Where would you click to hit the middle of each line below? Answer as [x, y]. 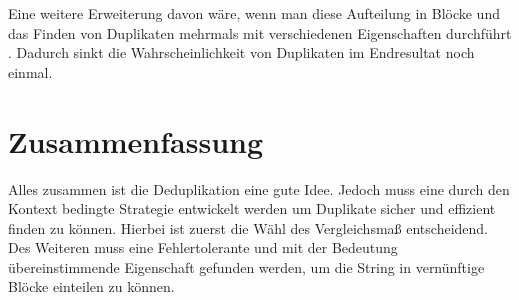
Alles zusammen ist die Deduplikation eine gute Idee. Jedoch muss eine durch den [259, 188]
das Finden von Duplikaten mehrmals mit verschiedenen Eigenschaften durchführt [260, 32]
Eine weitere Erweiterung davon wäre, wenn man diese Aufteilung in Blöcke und [254, 13]
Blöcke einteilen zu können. [91, 286]
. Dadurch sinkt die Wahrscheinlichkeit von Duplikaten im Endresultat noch [241, 52]
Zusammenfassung [136, 140]
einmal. [30, 71]
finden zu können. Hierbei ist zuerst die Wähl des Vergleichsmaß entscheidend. [248, 227]
